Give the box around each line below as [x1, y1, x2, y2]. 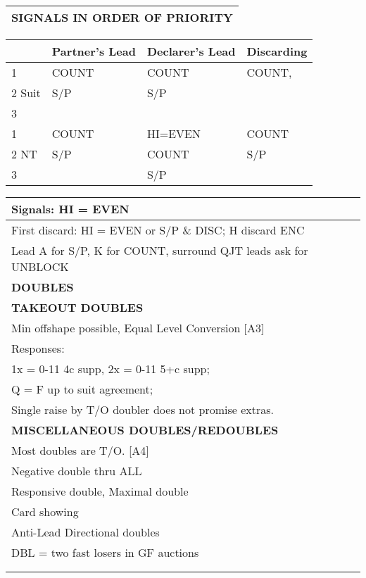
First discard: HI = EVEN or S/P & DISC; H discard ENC [11, 222, 305, 238]
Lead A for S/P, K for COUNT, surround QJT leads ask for [11, 242, 308, 258]
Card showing [11, 503, 79, 520]
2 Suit [11, 84, 41, 101]
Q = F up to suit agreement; [11, 381, 153, 397]
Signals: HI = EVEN [11, 201, 130, 217]
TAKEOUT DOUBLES [11, 299, 144, 315]
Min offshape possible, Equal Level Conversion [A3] [11, 320, 265, 336]
